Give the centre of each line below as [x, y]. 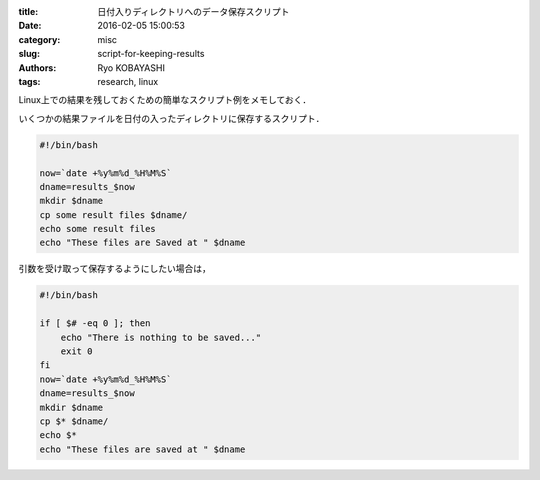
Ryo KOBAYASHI [131, 67]
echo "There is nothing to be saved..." [161, 337]
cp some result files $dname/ [113, 214]
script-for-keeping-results [151, 54]
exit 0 [76, 351]
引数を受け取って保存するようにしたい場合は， [115, 269]
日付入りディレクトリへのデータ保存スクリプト [193, 11]
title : [28, 11]
